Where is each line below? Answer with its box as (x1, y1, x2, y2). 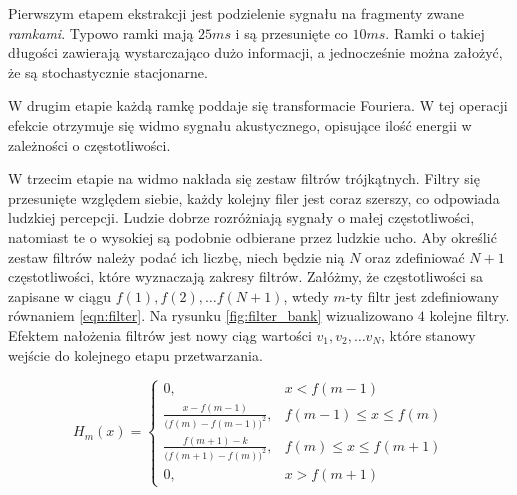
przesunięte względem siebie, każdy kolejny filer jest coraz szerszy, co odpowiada (8, 187, 500, 208)
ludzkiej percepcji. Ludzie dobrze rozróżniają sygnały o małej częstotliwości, (8, 207, 475, 228)
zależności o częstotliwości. (8, 134, 171, 155)
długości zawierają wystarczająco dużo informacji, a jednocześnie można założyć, (8, 42, 503, 63)
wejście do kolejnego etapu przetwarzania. (8, 344, 263, 365)
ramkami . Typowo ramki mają (8, 22, 194, 43)
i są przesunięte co (235, 22, 348, 43)
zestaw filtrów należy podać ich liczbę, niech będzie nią (8, 246, 345, 267)
